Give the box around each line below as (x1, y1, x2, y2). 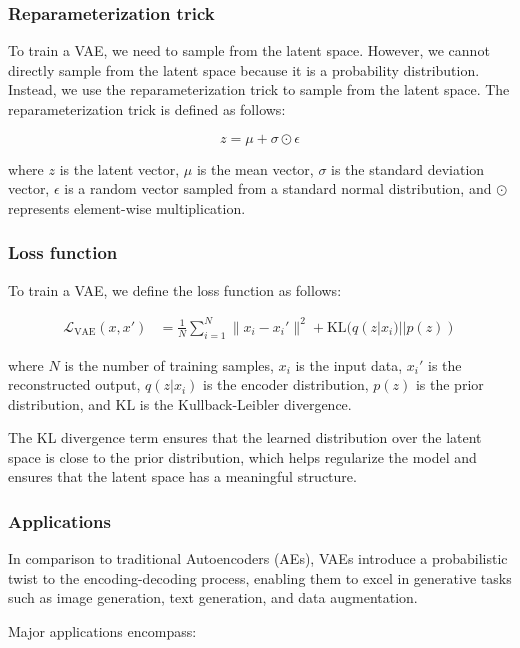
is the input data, (295, 354, 403, 375)
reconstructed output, (8, 374, 141, 395)
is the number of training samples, (64, 354, 274, 375)
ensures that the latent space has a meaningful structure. (8, 466, 357, 487)
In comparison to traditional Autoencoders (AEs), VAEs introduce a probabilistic (8, 548, 508, 569)
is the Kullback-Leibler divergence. (139, 393, 352, 414)
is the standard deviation (331, 158, 485, 179)
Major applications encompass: (8, 621, 197, 642)
